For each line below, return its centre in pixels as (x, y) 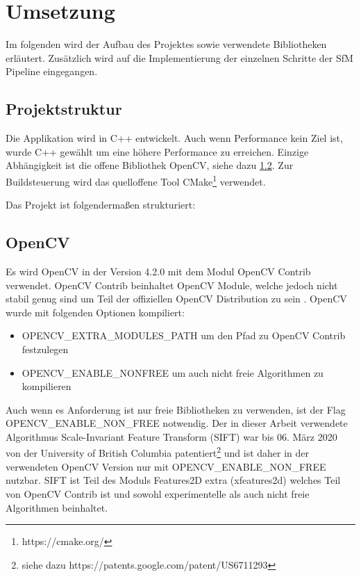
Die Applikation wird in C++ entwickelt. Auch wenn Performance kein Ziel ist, (174, 138)
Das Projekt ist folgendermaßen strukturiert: (101, 205)
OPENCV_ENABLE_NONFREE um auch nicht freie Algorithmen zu (173, 372)
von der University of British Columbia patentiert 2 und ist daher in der (158, 452)
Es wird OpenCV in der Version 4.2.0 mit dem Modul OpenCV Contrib (158, 271)
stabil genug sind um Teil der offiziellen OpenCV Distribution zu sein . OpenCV (176, 299)
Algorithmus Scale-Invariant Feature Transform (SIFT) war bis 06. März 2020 (171, 436)
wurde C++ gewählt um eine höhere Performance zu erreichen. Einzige (157, 151)
